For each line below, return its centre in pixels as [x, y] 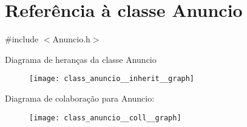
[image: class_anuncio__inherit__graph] [112, 79]
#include [22, 39]
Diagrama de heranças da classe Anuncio [81, 59]
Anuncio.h [71, 39]
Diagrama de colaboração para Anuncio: [80, 98]
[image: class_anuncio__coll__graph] [105, 118]
